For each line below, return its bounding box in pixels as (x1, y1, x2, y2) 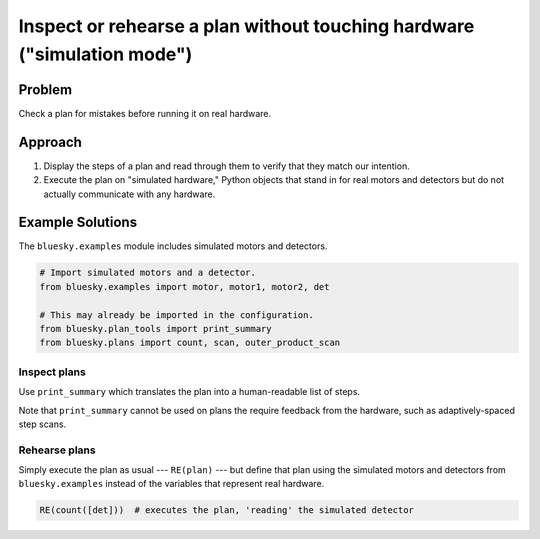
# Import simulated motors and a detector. (39, 267, 257, 279)
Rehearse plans (18, 443, 96, 457)
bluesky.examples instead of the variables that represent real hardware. (18, 478, 325, 490)
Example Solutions (18, 214, 138, 231)
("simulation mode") (18, 43, 193, 65)
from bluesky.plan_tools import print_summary (39, 323, 272, 334)
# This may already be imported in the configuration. (39, 309, 314, 320)
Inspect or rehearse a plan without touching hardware (18, 15, 475, 37)
